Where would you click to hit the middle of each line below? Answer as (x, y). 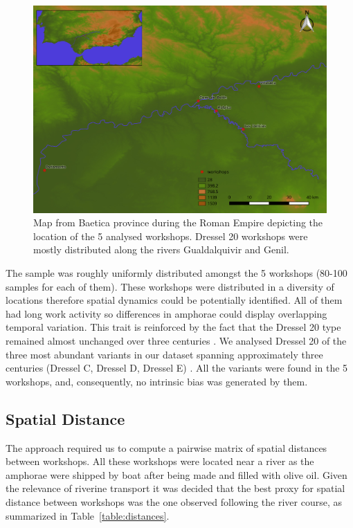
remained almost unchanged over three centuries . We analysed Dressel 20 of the (176, 340)
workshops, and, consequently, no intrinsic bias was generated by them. (157, 381)
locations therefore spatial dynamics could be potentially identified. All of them (174, 300)
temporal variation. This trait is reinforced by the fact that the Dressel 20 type (173, 327)
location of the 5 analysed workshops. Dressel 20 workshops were (171, 236)
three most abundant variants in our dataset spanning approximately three (164, 354)
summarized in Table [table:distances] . (88, 515)
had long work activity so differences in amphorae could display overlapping (166, 313)
